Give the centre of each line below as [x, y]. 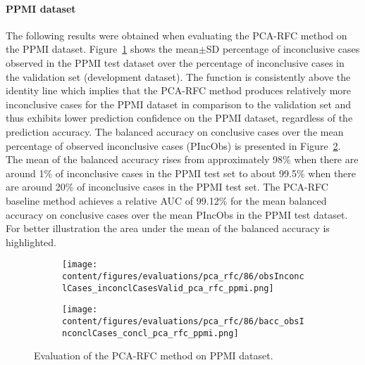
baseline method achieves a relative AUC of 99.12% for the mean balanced [166, 200]
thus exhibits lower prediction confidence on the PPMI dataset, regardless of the [179, 118]
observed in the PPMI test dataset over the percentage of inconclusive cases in [175, 62]
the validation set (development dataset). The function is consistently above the [178, 76]
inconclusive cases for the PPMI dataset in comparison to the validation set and [179, 104]
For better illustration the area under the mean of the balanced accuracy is [168, 228]
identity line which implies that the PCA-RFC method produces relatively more [179, 90]
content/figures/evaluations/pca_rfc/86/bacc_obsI [183, 321]
